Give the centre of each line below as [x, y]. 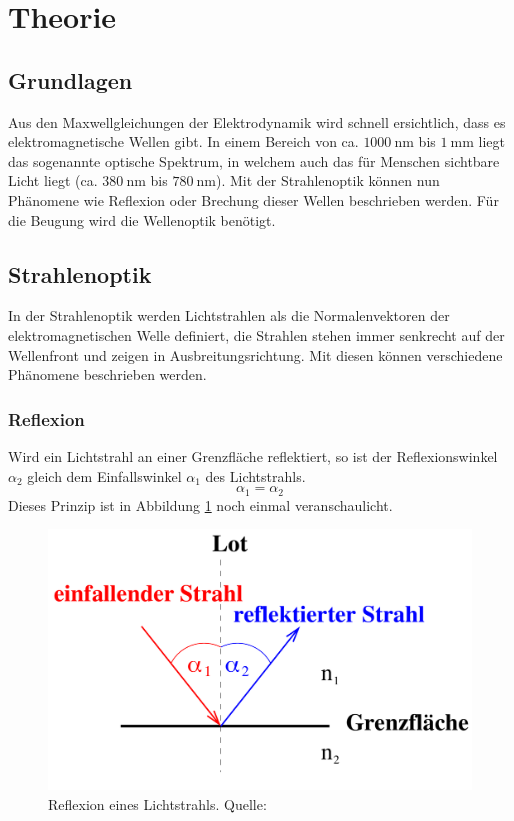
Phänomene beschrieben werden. [107, 374]
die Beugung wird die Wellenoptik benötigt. [142, 219]
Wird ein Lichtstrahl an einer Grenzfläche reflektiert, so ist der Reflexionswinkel [253, 455]
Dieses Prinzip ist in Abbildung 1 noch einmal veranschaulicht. [200, 504]
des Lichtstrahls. [255, 475]
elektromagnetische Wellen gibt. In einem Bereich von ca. [183, 141]
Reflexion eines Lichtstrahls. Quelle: [157, 804]
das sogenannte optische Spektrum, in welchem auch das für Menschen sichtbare [254, 160]
